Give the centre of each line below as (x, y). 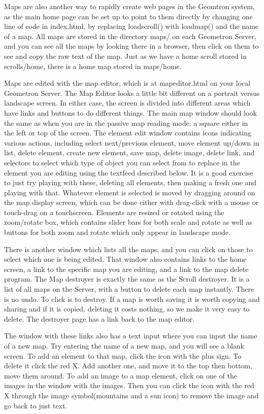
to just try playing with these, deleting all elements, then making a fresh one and (130, 182)
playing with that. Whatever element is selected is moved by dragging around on (130, 192)
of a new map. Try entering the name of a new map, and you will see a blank (124, 346)
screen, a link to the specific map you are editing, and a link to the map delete (126, 269)
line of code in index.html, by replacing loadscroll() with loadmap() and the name (131, 26)
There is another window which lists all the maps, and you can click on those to (128, 249)
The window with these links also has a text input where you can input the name (131, 336)
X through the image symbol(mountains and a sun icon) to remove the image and (131, 395)
